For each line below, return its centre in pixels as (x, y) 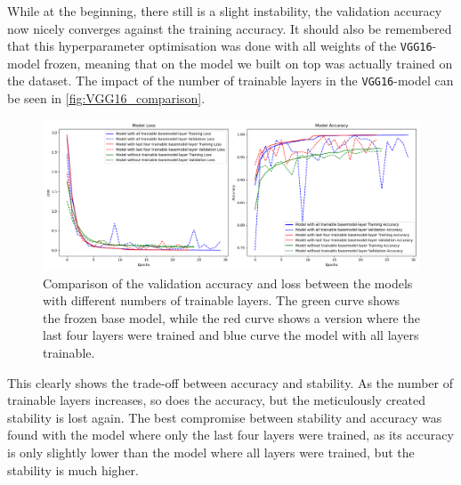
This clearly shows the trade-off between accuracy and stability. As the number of (230, 382)
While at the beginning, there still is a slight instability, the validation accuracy (225, 11)
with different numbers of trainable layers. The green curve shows (222, 300)
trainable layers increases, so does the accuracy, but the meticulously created (217, 400)
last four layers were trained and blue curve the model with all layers (231, 335)
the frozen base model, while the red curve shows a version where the (231, 317)
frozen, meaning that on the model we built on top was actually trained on (248, 63)
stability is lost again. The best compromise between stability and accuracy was (225, 417)
